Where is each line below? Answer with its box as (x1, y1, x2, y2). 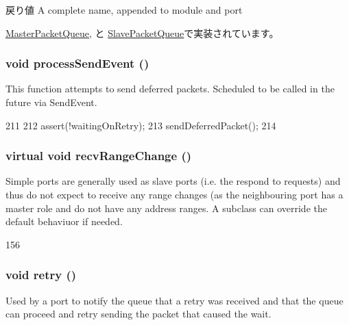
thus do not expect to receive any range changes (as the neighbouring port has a (5, 187, 344, 201)
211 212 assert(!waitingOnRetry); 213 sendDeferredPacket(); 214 (5, 118, 276, 132)
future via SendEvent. (5, 95, 97, 109)
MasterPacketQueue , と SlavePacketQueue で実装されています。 (5, 25, 279, 40)
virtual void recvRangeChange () (5, 147, 192, 164)
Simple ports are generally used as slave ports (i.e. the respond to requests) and (5, 174, 341, 188)
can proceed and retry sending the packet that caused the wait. (5, 307, 272, 321)
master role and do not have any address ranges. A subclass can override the (5, 200, 327, 215)
